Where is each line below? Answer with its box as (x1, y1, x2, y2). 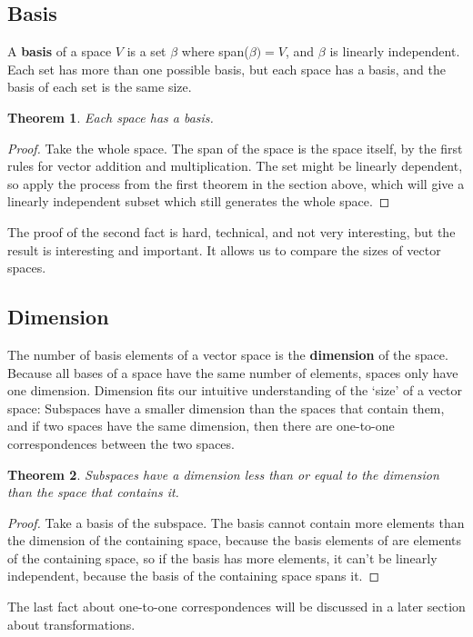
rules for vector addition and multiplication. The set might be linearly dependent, (7, 156, 463, 175)
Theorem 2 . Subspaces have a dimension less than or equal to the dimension (7, 464, 439, 483)
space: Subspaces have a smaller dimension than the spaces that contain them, (7, 398, 445, 417)
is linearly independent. (329, 42, 460, 61)
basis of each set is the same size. (7, 77, 192, 96)
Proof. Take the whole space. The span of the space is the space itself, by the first (7, 138, 463, 157)
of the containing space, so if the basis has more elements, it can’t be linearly (7, 548, 438, 567)
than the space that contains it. (7, 483, 179, 502)
